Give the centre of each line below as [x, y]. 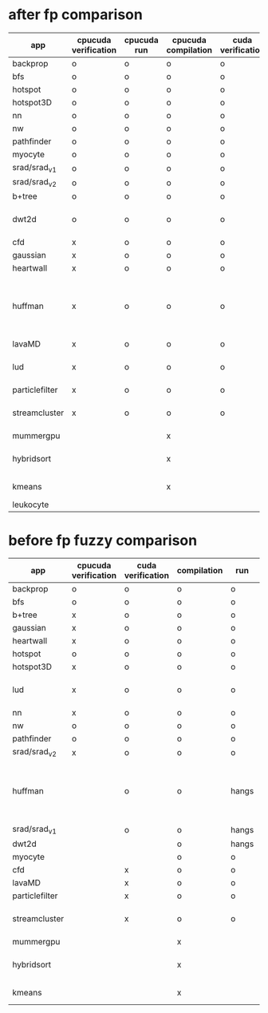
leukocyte [31, 505]
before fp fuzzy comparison [103, 540]
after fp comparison [76, 15]
